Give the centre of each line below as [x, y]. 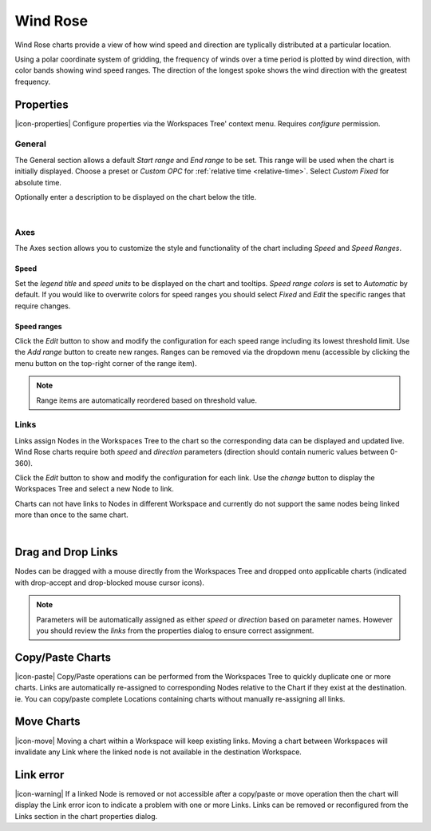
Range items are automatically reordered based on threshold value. [146, 400]
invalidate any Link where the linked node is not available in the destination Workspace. [158, 752]
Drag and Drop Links [67, 553]
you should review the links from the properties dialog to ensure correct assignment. [175, 630]
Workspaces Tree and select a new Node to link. [95, 489]
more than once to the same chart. [72, 515]
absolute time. [38, 182]
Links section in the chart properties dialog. [86, 816]
